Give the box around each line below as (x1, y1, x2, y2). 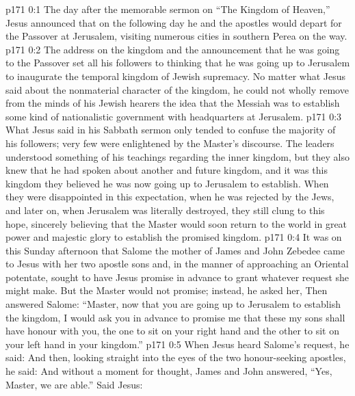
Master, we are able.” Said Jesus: (5, 377, 143, 391)
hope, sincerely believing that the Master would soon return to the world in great (5, 216, 347, 230)
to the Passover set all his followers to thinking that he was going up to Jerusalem (5, 55, 350, 70)
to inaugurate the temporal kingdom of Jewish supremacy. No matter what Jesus (5, 68, 346, 83)
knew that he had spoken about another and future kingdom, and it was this (5, 163, 328, 177)
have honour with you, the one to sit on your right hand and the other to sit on (5, 324, 340, 338)
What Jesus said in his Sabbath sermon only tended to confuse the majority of (5, 122, 336, 137)
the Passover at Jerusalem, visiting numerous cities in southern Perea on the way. (5, 29, 347, 43)
